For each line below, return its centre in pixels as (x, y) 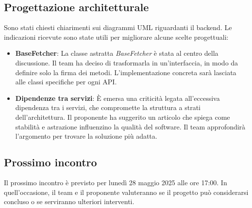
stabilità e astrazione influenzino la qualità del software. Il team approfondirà (130, 126)
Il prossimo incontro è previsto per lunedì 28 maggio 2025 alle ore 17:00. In (116, 182)
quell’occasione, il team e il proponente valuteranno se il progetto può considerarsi (126, 192)
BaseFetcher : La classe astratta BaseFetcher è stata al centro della (117, 53)
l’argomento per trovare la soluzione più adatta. (86, 136)
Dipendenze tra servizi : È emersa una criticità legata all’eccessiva (118, 98)
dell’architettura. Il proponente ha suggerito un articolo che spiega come (123, 117)
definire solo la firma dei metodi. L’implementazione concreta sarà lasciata (126, 72)
